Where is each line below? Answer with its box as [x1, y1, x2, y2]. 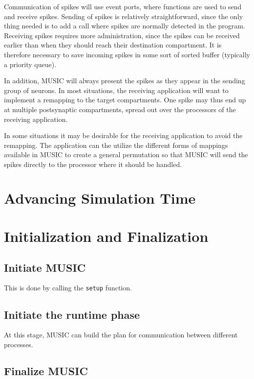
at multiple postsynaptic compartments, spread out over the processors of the [4, 104, 236, 114]
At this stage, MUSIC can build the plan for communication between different [4, 330, 238, 340]
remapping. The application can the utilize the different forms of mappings [4, 140, 228, 150]
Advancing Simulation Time [4, 188, 196, 208]
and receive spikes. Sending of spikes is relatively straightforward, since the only [4, 11, 243, 21]
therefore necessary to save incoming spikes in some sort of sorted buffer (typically [4, 49, 251, 59]
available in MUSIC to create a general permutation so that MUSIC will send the [4, 149, 248, 160]
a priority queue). [4, 59, 57, 69]
